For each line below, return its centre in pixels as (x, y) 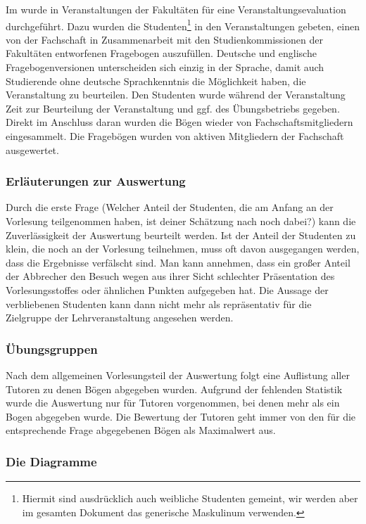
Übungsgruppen (52, 349)
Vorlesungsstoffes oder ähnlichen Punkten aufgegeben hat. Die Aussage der (167, 289)
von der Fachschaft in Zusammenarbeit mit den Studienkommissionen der (164, 39)
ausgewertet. (32, 149)
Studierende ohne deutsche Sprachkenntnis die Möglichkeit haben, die (156, 81)
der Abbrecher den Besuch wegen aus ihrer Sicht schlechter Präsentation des (170, 276)
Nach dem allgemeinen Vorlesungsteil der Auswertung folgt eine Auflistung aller (178, 375)
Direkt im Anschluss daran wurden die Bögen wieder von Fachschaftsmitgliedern (179, 122)
